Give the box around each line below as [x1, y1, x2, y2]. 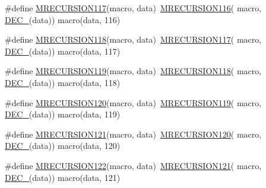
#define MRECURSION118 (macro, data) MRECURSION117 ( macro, [5, 33, 262, 46]
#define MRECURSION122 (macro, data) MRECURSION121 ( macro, [5, 159, 262, 171]
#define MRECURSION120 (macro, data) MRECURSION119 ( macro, [5, 96, 262, 109]
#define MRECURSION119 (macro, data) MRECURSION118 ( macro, [5, 65, 262, 77]
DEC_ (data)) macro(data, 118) [5, 76, 121, 88]
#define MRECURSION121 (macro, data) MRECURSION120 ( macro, [5, 128, 262, 140]
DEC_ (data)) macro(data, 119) [5, 108, 121, 120]
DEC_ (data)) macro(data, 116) [5, 13, 121, 26]
